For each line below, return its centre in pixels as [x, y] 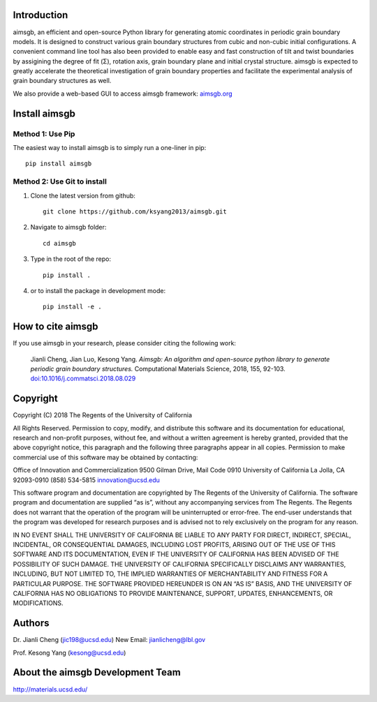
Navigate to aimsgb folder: [68, 227]
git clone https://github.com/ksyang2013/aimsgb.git [135, 211]
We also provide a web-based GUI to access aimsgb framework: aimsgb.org [123, 94]
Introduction [40, 15]
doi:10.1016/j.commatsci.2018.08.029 [83, 379]
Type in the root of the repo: [71, 259]
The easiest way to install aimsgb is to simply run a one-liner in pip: [110, 148]
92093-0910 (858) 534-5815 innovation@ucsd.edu [87, 480]
